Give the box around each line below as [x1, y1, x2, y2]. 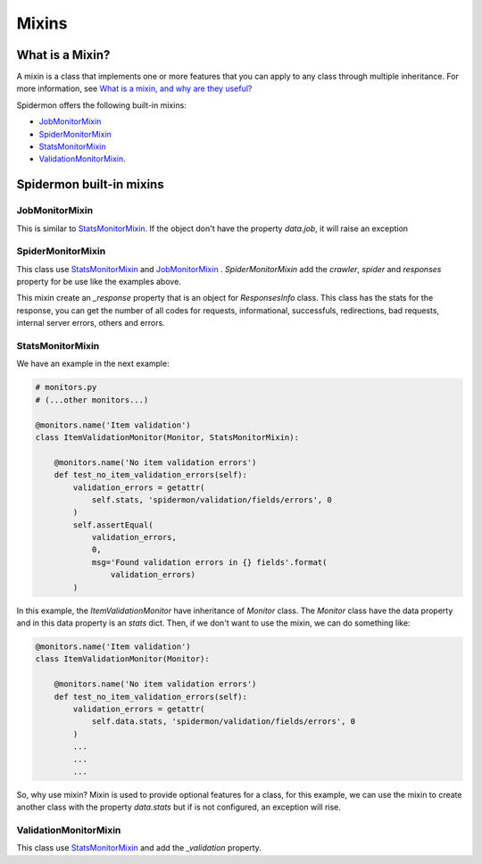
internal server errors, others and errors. [16, 318, 165, 328]
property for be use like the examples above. [16, 277, 182, 287]
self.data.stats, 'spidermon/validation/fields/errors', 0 [91, 717, 356, 727]
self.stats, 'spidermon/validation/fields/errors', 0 [91, 494, 332, 504]
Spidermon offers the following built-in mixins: [16, 99, 187, 111]
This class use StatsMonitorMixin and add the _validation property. [16, 843, 262, 853]
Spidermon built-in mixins [16, 177, 164, 192]
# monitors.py [35, 382, 97, 393]
